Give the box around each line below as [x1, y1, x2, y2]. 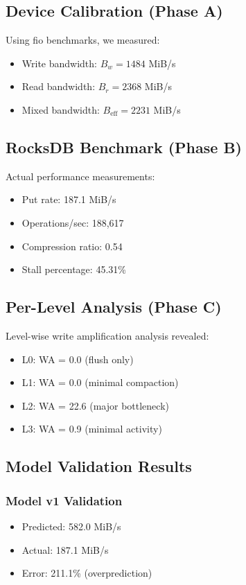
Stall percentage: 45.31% [21, 262, 126, 277]
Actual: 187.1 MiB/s [21, 542, 109, 557]
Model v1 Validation [6, 491, 123, 509]
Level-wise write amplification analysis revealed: [6, 328, 209, 342]
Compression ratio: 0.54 [21, 238, 123, 253]
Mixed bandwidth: [21, 102, 100, 116]
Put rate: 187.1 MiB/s [21, 192, 116, 207]
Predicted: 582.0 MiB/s [21, 518, 121, 533]
